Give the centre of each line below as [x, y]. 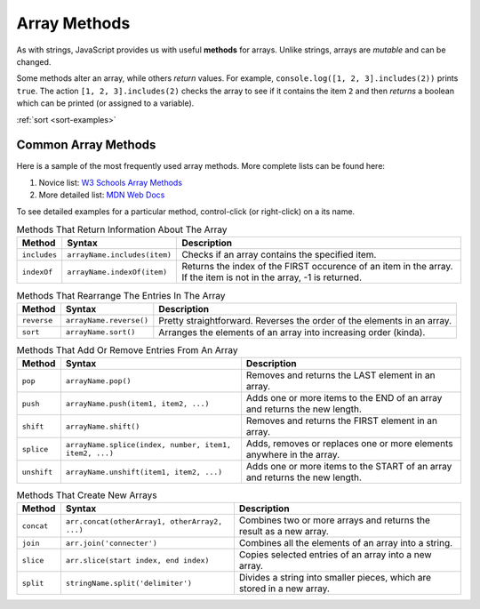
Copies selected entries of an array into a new [335, 555]
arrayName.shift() [103, 426]
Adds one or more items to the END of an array [344, 398]
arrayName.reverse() [107, 321]
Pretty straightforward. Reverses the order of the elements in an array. [305, 320]
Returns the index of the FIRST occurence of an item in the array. [317, 267]
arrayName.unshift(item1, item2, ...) [144, 472]
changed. [34, 61]
